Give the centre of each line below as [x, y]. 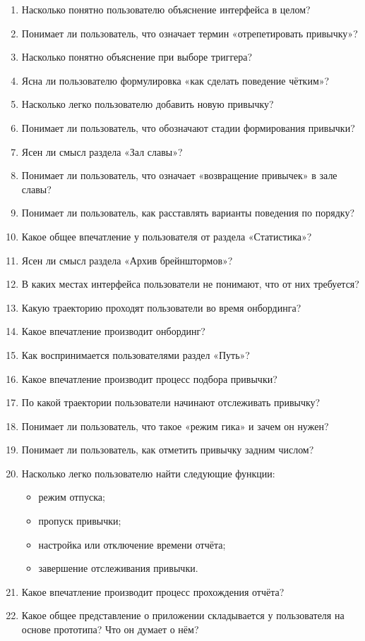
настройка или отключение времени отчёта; [132, 544]
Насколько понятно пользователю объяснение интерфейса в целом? [166, 9]
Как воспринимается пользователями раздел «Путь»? [136, 354]
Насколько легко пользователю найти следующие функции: [148, 473]
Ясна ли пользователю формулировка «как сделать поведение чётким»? [175, 80]
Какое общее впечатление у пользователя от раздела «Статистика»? [167, 236]
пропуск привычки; [80, 521]
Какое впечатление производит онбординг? [113, 331]
